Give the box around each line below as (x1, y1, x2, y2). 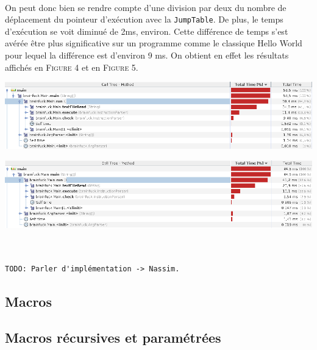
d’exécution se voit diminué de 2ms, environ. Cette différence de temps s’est (5, 24, 288, 37)
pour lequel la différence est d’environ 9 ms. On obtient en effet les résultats (5, 49, 289, 62)
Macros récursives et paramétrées (5, 328, 221, 347)
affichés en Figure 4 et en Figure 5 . (5, 60, 138, 73)
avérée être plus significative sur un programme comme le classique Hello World (5, 37, 302, 49)
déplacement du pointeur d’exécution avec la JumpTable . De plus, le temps (5, 13, 283, 26)
